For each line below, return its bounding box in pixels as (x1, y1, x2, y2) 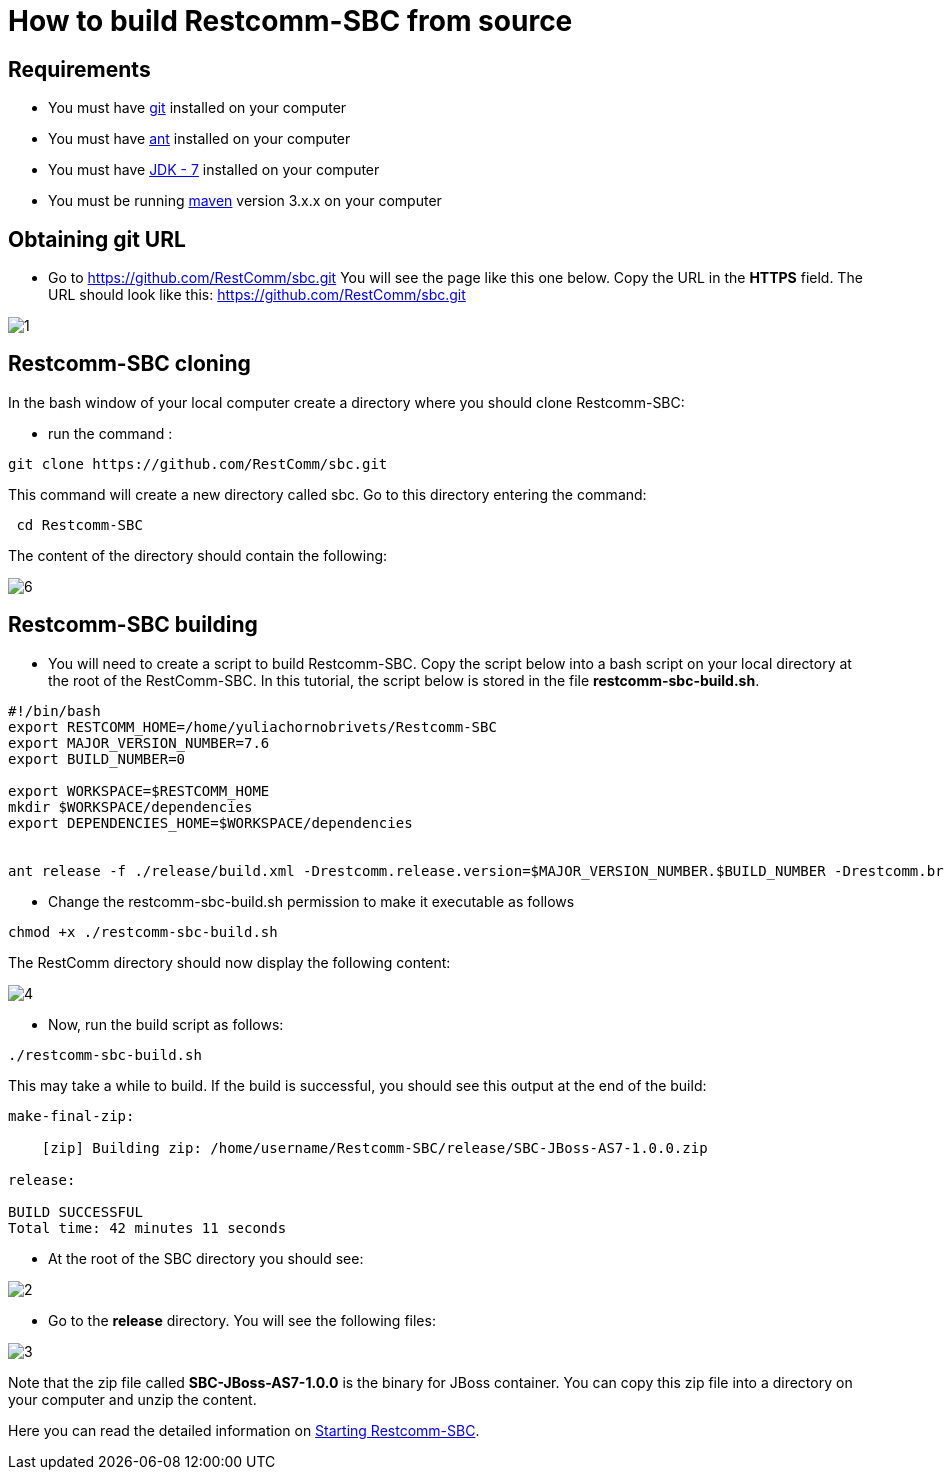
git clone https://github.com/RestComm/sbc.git (8, 455, 388, 472)
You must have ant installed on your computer (48, 130, 351, 148)
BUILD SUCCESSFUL (8, 1203, 143, 1220)
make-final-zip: (8, 1107, 135, 1124)
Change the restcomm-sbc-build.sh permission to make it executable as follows (48, 892, 575, 910)
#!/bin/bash (8, 702, 101, 719)
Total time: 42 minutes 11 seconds (8, 1219, 287, 1236)
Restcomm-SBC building (8, 612, 258, 638)
